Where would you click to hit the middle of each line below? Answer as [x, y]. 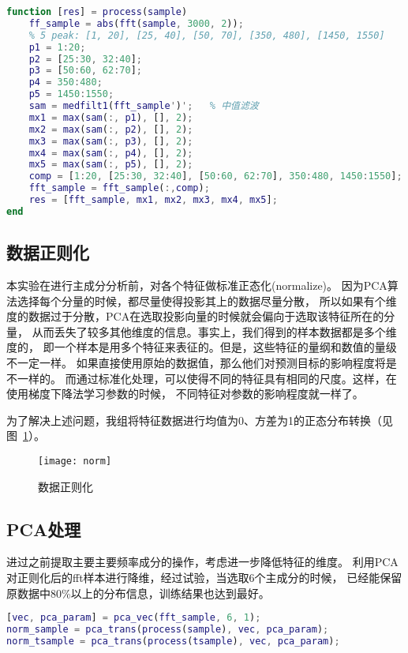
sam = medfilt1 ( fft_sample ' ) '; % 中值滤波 [144, 106]
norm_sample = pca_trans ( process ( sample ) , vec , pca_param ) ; [168, 629]
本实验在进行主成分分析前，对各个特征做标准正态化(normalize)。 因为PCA [197, 285]
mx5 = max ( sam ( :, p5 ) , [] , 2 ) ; [111, 165]
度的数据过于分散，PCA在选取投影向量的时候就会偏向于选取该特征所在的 [195, 316]
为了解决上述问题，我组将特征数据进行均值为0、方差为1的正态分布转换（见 [200, 420]
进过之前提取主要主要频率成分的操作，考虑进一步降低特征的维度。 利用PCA [202, 562]
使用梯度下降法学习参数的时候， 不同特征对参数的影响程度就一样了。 [185, 394]
